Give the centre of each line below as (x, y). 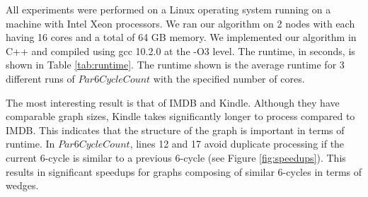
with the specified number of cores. (229, 78)
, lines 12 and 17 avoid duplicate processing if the (237, 144)
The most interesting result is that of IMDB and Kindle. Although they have (173, 102)
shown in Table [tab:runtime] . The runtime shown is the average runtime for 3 (175, 65)
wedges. (22, 185)
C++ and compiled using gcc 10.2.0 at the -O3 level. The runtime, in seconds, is (180, 50)
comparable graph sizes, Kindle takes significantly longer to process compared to (180, 116)
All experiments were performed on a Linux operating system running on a (168, 9)
